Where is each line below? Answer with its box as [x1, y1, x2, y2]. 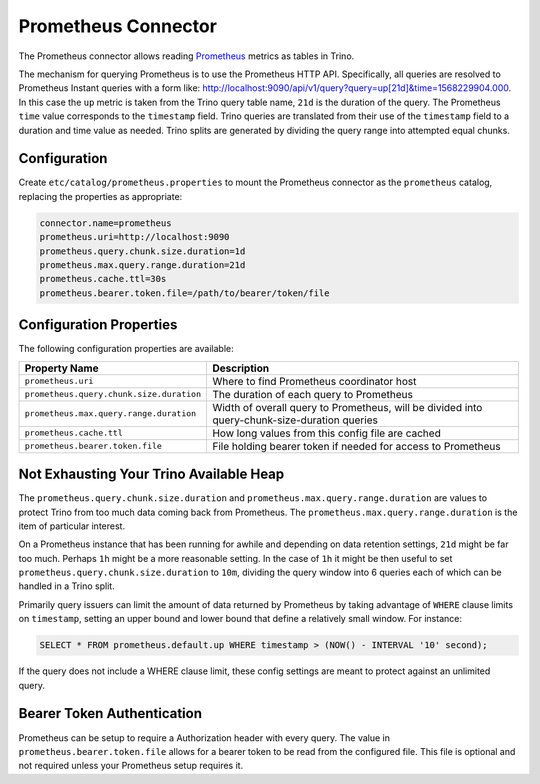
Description [211, 361, 270, 375]
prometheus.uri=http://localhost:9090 [39, 231, 230, 243]
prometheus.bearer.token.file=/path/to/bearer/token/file [39, 287, 330, 299]
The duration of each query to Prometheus [211, 387, 414, 401]
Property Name [24, 361, 99, 375]
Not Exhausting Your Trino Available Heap [18, 466, 285, 483]
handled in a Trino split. [18, 580, 115, 592]
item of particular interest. [18, 520, 125, 532]
